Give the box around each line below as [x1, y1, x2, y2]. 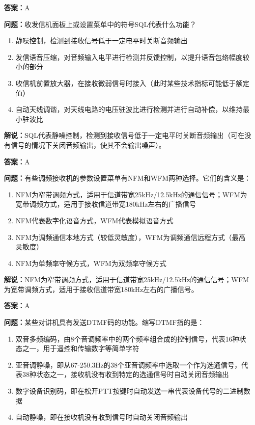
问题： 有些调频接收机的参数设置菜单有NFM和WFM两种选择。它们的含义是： [4, 173, 251, 183]
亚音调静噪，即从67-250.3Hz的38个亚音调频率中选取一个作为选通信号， [15, 359, 242, 370]
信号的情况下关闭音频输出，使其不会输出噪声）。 [10, 139, 166, 150]
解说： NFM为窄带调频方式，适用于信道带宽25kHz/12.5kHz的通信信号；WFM [4, 274, 249, 285]
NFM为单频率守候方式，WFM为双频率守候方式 [15, 258, 167, 268]
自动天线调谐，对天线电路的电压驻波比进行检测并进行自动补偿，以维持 [15, 104, 243, 114]
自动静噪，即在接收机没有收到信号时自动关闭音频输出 [15, 412, 188, 422]
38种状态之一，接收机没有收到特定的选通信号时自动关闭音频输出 [22, 369, 229, 379]
